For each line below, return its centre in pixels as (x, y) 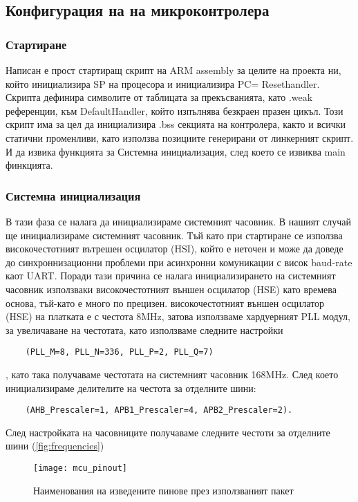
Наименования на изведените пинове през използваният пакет (163, 490)
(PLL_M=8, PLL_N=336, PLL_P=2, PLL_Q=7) (119, 352)
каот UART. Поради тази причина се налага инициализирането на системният (171, 276)
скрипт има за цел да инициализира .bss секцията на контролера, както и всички (176, 124)
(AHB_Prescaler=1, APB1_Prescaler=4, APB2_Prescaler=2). (159, 410)
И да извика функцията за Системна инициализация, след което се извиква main (176, 151)
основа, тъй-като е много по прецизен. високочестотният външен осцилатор (165, 303)
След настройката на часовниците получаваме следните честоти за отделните (168, 432)
